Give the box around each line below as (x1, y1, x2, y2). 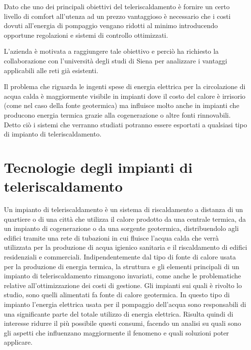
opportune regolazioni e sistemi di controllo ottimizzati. (4, 30, 168, 40)
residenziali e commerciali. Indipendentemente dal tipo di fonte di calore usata (4, 252, 236, 261)
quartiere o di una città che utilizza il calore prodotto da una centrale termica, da (4, 213, 246, 224)
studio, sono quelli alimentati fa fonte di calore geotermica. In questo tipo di (4, 289, 230, 300)
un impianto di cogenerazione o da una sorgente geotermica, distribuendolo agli (4, 223, 239, 233)
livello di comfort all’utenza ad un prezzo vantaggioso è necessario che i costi (4, 11, 231, 21)
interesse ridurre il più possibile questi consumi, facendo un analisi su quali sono (4, 318, 241, 328)
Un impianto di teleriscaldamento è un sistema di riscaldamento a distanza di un (4, 204, 243, 214)
